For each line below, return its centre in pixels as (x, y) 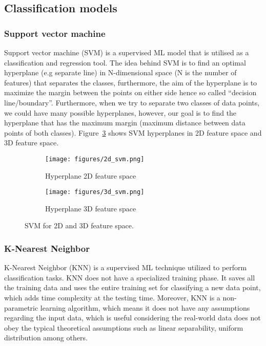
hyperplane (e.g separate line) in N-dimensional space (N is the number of (120, 72)
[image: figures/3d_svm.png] (95, 192)
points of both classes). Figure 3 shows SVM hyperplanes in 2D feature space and (133, 132)
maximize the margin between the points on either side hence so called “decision (130, 92)
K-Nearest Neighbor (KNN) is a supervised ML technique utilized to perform (126, 267)
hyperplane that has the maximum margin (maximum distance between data (125, 123)
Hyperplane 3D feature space (91, 208)
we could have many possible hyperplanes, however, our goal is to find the (120, 112)
